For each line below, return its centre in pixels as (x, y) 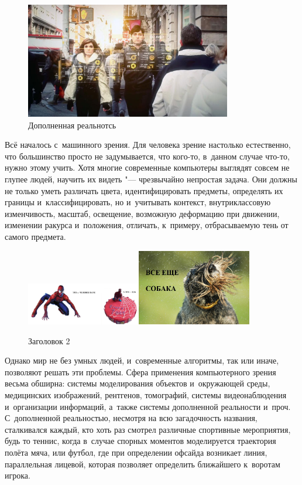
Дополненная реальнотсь (72, 125)
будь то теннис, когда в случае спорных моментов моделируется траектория (140, 441)
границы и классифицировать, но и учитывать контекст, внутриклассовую (138, 202)
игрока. (18, 475)
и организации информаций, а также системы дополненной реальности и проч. (148, 406)
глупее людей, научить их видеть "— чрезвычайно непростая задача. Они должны (151, 179)
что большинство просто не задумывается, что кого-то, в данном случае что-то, (147, 156)
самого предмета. (35, 236)
